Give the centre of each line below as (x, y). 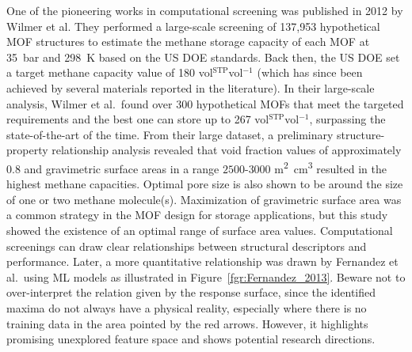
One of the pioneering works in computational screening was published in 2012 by (205, 10)
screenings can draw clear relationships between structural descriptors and (187, 246)
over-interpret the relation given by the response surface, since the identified (191, 292)
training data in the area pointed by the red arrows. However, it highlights (187, 323)
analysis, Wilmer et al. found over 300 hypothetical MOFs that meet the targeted (205, 103)
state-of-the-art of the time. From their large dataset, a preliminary (170, 134)
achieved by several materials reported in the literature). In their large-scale (191, 87)
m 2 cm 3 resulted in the (330, 167)
